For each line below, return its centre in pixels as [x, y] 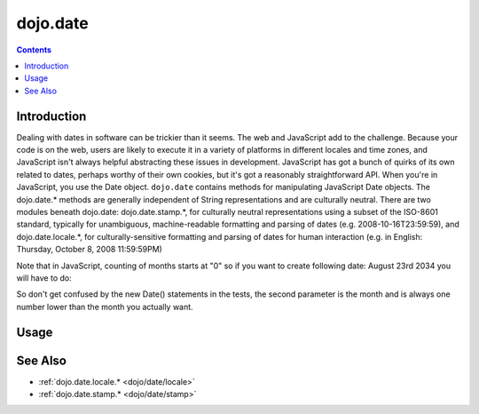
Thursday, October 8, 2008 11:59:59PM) [90, 250]
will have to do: [44, 278]
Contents [34, 50]
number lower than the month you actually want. [105, 307]
